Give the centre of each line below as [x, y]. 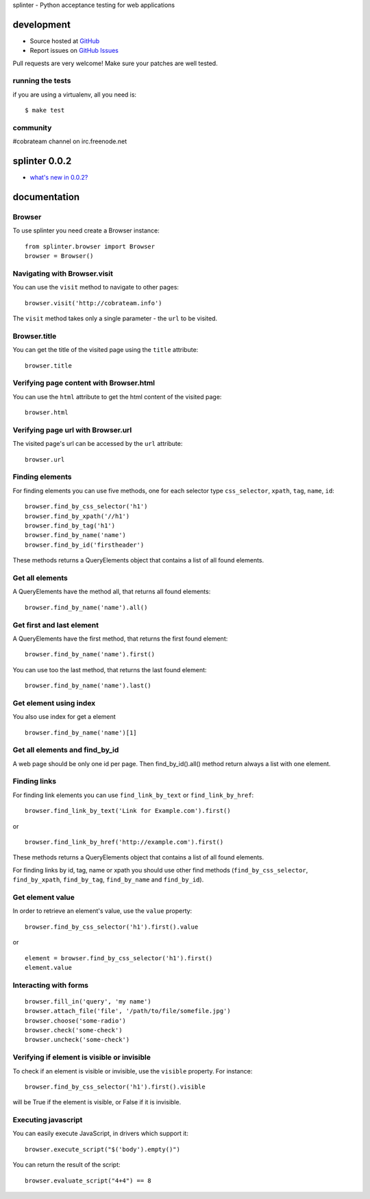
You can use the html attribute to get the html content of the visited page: [117, 396]
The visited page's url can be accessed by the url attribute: [98, 444]
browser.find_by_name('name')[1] [81, 733]
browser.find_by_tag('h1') [70, 526]
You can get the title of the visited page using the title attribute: [106, 350]
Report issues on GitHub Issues [74, 51]
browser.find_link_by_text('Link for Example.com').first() [128, 811]
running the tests [42, 81]
